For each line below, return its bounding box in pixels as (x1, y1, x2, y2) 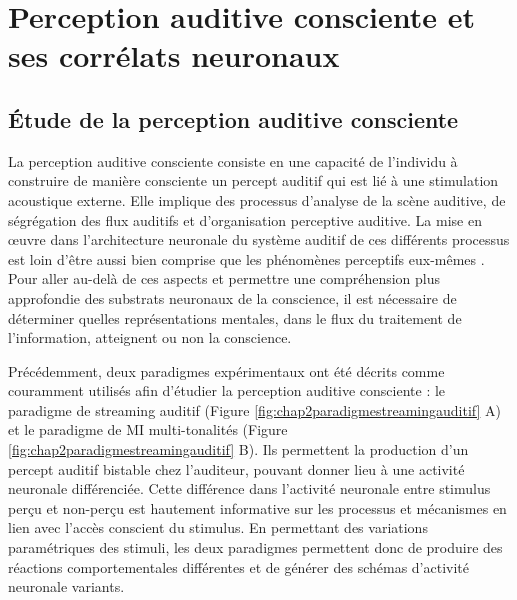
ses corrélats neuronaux (8, 35, 340, 76)
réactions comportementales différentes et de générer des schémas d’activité (8, 556, 470, 577)
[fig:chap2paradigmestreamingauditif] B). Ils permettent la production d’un (8, 439, 469, 460)
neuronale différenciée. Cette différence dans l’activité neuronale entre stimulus (8, 478, 491, 499)
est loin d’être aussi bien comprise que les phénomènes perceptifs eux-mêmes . (8, 248, 485, 269)
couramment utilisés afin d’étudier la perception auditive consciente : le (8, 380, 446, 401)
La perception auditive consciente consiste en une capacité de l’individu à (8, 150, 458, 171)
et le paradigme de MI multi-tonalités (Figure (8, 419, 288, 440)
